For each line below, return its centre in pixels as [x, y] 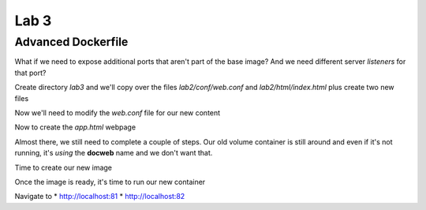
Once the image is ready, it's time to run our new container [110, 182]
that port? [30, 73]
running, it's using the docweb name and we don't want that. [114, 153]
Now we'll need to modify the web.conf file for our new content [118, 112]
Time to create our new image [64, 167]
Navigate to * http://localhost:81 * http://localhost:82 [100, 197]
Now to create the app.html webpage [75, 127]
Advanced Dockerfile [71, 42]
